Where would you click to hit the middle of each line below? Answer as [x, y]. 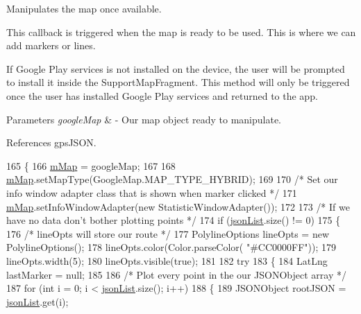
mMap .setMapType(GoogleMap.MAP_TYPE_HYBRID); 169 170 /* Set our [172, 179]
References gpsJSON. [51, 142]
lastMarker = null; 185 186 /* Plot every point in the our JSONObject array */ [176, 274]
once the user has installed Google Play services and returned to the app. [162, 95]
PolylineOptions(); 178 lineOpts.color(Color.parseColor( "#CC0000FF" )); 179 [171, 247]
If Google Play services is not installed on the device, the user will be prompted [176, 68]
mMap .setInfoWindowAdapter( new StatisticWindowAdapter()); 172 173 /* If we [178, 206]
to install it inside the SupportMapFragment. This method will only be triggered [178, 82]
